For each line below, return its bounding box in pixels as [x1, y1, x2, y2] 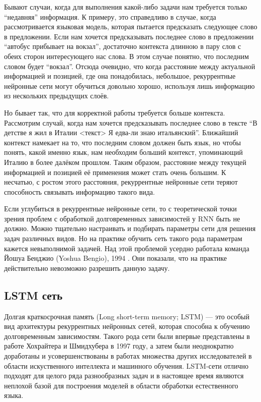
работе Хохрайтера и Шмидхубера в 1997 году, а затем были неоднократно [4, 340, 234, 351]
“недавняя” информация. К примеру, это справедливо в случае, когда [4, 11, 216, 22]
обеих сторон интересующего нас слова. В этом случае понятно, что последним [4, 50, 249, 61]
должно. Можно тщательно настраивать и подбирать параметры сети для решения [4, 223, 256, 234]
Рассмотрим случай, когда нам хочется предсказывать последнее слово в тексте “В [4, 117, 257, 128]
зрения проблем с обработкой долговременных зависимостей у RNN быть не [4, 213, 240, 223]
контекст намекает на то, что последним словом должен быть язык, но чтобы [4, 137, 241, 147]
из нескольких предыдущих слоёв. [4, 90, 109, 101]
